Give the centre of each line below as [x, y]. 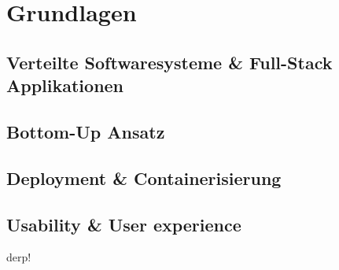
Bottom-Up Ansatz [86, 131]
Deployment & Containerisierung [144, 178]
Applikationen [65, 85]
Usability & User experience [124, 224]
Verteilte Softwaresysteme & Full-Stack [169, 62]
